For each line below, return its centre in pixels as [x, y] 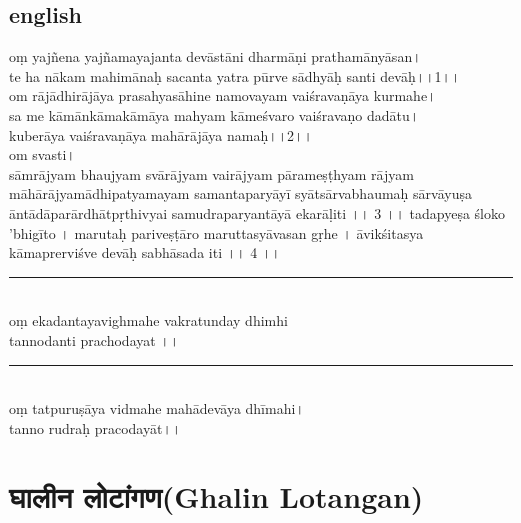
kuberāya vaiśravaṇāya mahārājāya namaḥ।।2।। [161, 134]
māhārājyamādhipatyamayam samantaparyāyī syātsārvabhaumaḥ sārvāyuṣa [240, 193]
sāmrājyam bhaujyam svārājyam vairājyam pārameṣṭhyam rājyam [211, 173]
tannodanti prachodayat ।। [94, 339]
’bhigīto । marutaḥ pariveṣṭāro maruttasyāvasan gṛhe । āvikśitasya [216, 232]
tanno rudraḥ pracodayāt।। [95, 427]
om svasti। [42, 154]
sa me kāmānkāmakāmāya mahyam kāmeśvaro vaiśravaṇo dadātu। [214, 114]
